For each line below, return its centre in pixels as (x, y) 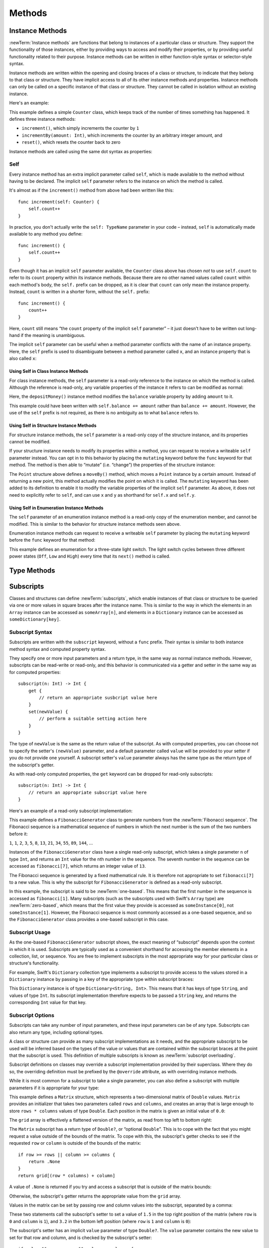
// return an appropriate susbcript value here (98, 698)
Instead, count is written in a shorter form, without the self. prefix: (79, 292)
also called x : (23, 358)
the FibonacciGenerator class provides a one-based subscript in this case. (89, 919)
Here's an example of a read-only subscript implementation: (71, 811)
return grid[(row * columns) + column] (67, 1175)
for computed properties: (35, 672)
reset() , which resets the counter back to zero (71, 142)
